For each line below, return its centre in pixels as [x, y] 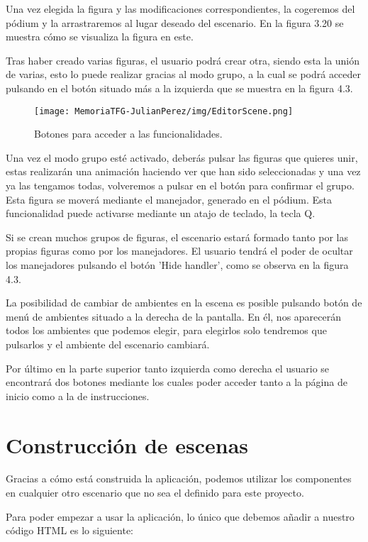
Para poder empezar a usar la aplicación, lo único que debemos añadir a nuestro [180, 516]
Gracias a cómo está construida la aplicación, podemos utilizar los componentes [179, 479]
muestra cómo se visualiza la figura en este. [100, 37]
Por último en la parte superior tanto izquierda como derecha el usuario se [168, 368]
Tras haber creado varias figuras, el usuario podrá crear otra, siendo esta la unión [183, 60]
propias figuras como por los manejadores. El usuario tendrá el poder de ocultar [179, 251]
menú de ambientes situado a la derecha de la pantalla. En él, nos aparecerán [174, 316]
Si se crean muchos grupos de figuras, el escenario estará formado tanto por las [177, 237]
